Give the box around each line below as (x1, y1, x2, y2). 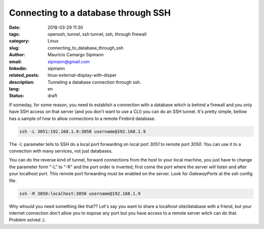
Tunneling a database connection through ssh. (47, 79, 141, 85)
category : (9, 38, 30, 44)
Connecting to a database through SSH (9, 7, 171, 18)
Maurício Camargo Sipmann (47, 52, 104, 58)
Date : (9, 24, 21, 30)
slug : (9, 45, 20, 51)
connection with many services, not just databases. (9, 148, 113, 154)
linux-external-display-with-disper (47, 72, 117, 78)
